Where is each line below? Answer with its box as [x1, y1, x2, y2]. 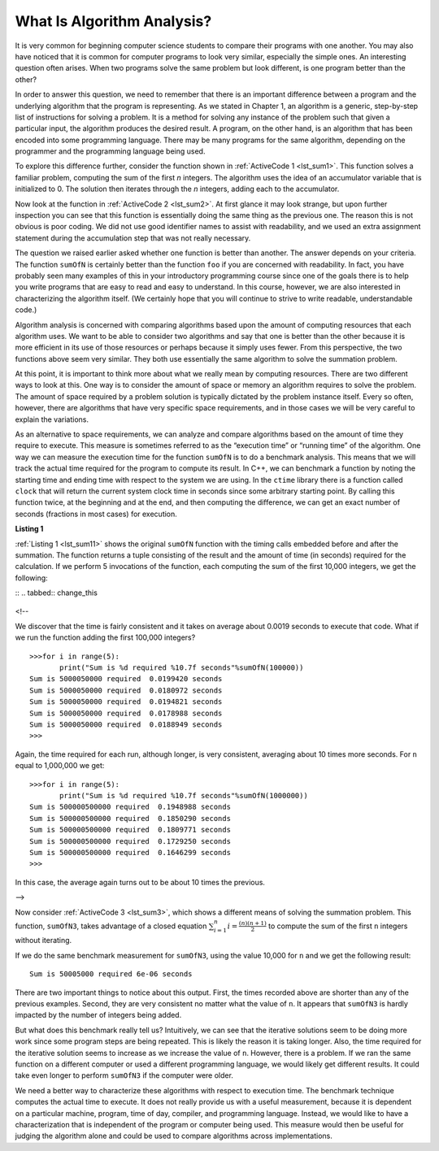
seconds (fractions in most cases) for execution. [15, 509, 178, 519]
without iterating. [15, 936, 72, 945]
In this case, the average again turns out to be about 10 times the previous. [15, 877, 266, 887]
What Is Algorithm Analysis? [15, 12, 212, 30]
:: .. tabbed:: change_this [15, 588, 98, 597]
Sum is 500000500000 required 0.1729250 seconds [29, 836, 232, 845]
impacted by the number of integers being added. [15, 1010, 182, 1020]
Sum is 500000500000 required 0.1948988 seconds [29, 802, 232, 812]
